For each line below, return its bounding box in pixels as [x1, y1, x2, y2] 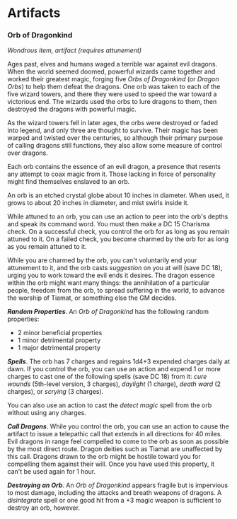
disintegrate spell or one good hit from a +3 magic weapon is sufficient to [7, 496, 221, 505]
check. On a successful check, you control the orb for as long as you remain [7, 228, 230, 236]
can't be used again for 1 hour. [7, 467, 96, 476]
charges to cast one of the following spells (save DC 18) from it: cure [7, 373, 207, 381]
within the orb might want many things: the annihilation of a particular [7, 279, 210, 287]
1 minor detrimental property [17, 336, 101, 344]
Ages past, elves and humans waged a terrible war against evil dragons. [7, 60, 218, 69]
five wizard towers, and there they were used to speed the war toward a [7, 90, 217, 98]
